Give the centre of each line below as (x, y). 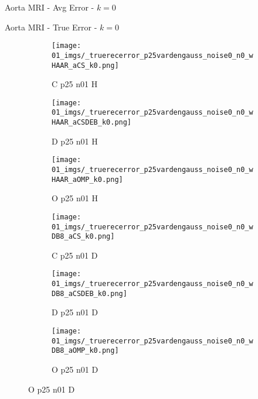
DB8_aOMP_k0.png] (85, 351)
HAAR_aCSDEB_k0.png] (92, 123)
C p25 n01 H (75, 84)
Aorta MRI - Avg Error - (50, 7)
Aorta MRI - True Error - (51, 27)
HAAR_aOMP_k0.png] (87, 179)
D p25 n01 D (75, 312)
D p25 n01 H (75, 141)
